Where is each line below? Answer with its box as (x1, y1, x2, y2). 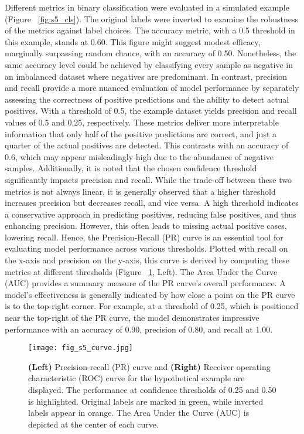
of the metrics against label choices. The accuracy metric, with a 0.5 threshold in (5, 24, 295, 36)
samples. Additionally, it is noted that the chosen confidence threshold (5, 162, 257, 174)
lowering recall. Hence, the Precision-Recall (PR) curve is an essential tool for (5, 230, 283, 243)
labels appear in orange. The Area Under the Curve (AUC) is (28, 406, 250, 419)
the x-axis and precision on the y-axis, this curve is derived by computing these (5, 254, 289, 266)
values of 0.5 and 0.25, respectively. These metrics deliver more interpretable (5, 116, 279, 128)
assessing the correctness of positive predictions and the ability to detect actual (5, 93, 289, 105)
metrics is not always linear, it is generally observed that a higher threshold (5, 185, 276, 197)
